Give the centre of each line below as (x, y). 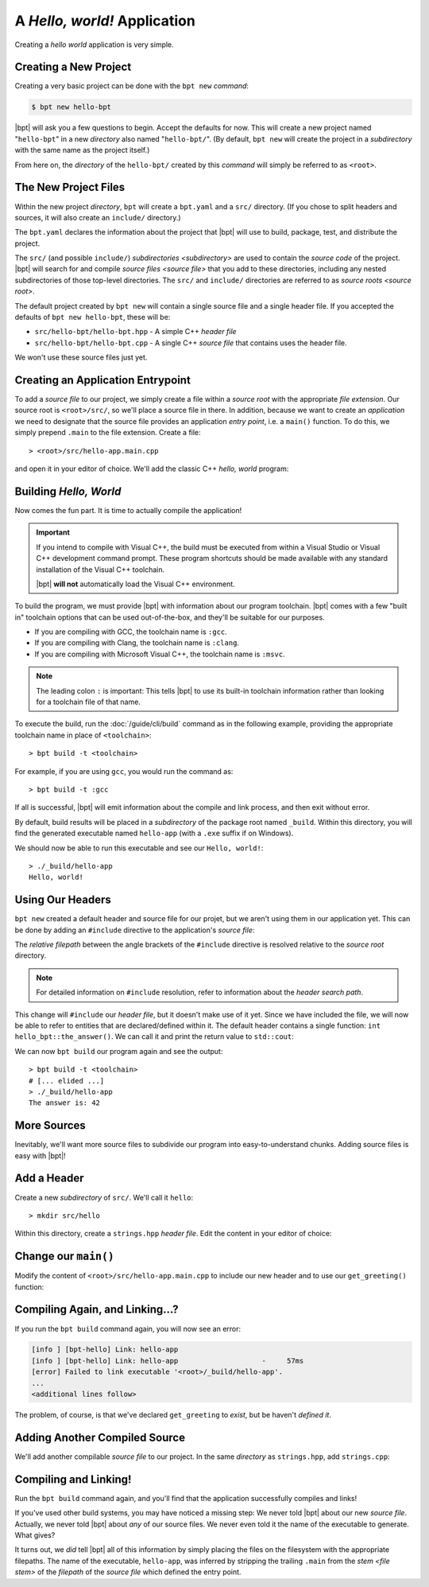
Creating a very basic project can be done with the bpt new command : (132, 86)
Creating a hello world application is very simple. (94, 45)
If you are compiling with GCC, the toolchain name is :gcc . (131, 632)
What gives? (35, 1535)
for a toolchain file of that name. (88, 702)
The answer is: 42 (65, 1103)
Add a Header (49, 1179)
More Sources (50, 1126)
